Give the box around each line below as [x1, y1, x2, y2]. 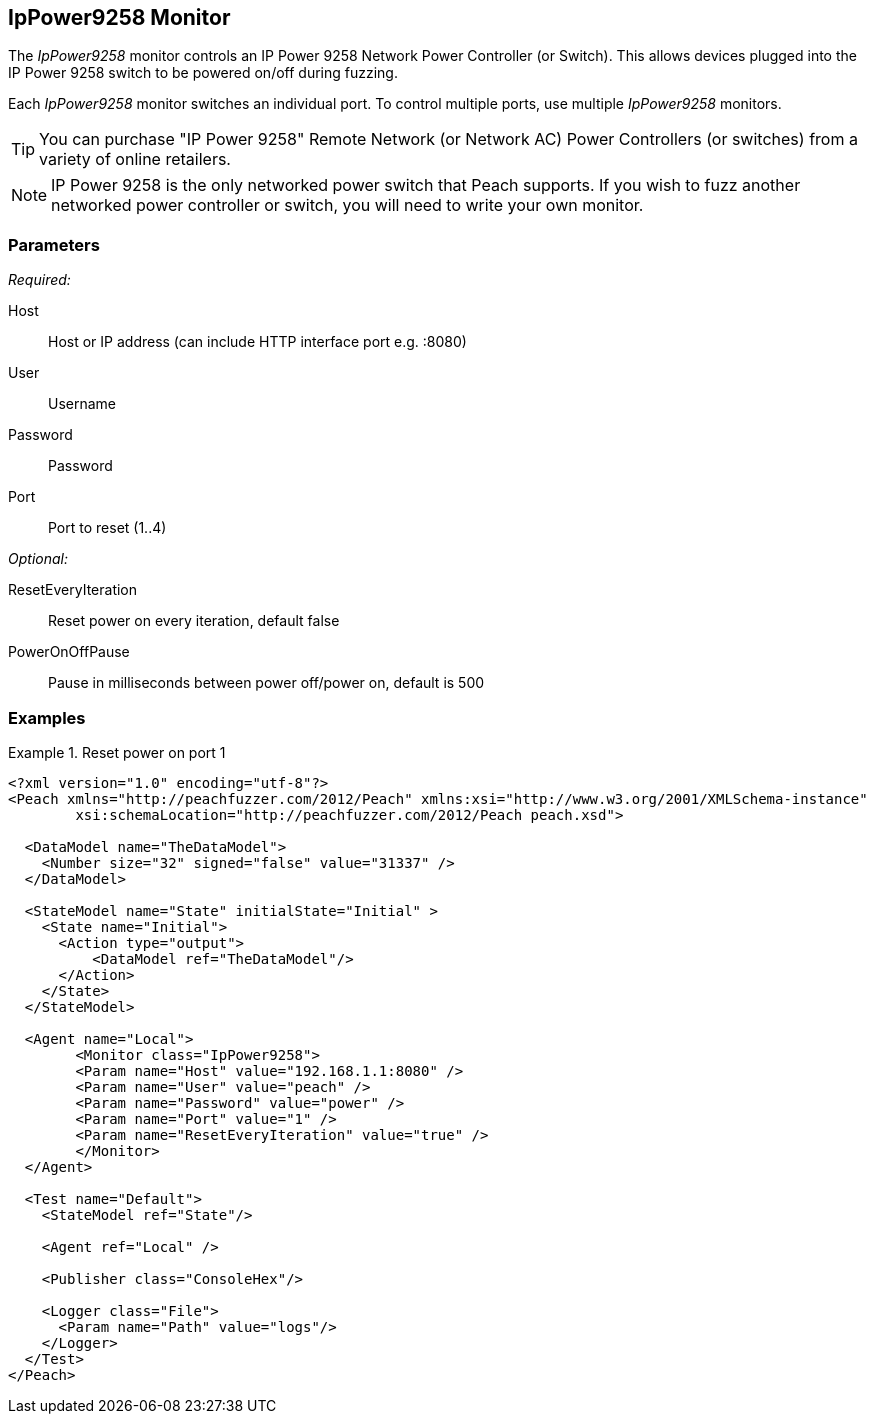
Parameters [8, 234, 100, 255]
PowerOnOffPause [8, 643, 130, 661]
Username [48, 395, 117, 413]
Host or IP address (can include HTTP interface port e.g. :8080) [48, 333, 467, 351]
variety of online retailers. [39, 149, 231, 170]
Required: [8, 271, 71, 289]
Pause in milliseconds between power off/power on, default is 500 [48, 674, 485, 692]
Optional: [8, 550, 68, 568]
